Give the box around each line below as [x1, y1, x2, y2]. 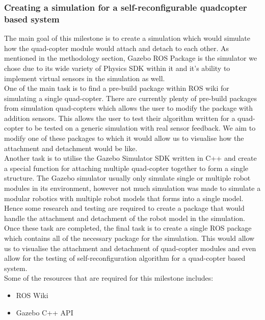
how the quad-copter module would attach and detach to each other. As [4, 42, 229, 53]
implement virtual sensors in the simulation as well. [4, 72, 165, 83]
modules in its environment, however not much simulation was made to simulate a [4, 183, 261, 193]
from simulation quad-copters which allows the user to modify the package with [4, 103, 253, 113]
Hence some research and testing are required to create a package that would [4, 203, 245, 213]
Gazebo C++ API [16, 307, 73, 317]
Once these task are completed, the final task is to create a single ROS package [4, 223, 252, 233]
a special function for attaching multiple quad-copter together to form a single [4, 162, 249, 173]
